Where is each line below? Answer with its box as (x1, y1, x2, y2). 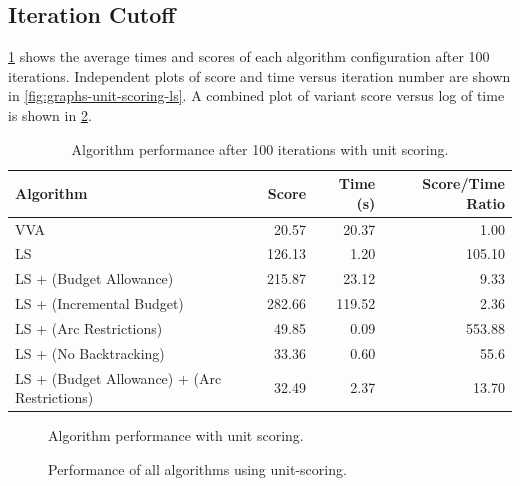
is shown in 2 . (8, 104, 92, 125)
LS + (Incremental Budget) (15, 293, 184, 314)
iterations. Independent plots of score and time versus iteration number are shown (8, 65, 511, 86)
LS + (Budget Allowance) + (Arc (15, 367, 222, 388)
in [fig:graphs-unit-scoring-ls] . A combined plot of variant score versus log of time (8, 85, 505, 106)
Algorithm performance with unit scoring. (48, 425, 304, 446)
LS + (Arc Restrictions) (15, 317, 163, 338)
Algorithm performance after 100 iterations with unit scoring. (71, 138, 449, 159)
